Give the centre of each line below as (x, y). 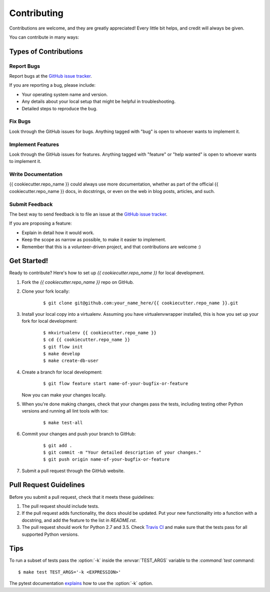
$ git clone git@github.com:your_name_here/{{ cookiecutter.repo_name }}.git (141, 303)
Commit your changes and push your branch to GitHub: (79, 434)
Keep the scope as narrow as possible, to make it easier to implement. (94, 240)
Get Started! (29, 261)
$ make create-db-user (71, 361)
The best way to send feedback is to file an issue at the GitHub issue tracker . (88, 214)
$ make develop (62, 354)
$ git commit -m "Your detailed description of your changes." (122, 452)
